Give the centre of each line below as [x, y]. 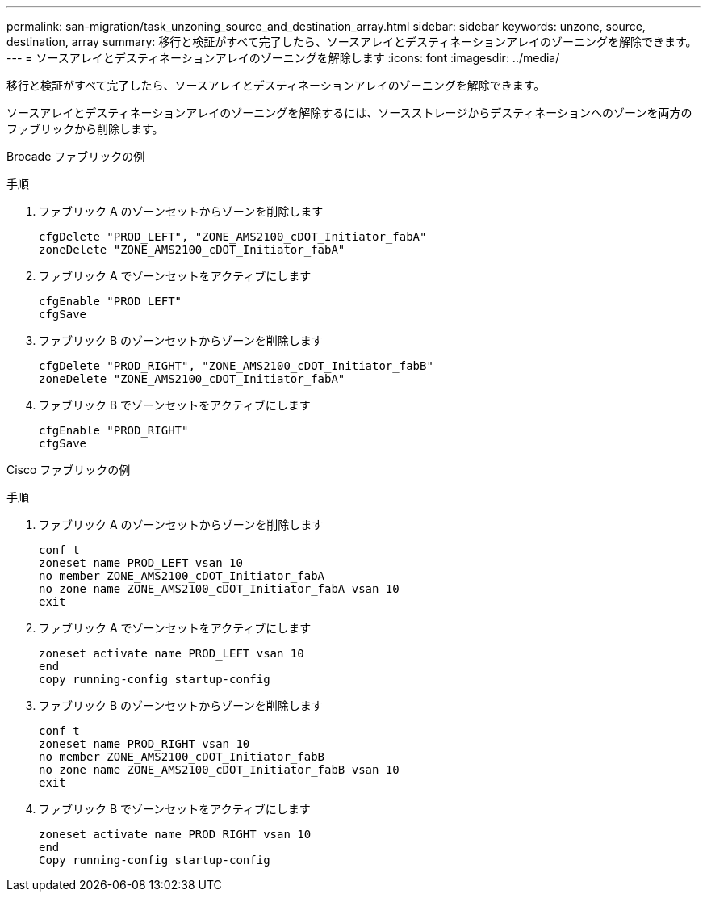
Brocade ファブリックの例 [76, 156]
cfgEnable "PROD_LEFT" [111, 301]
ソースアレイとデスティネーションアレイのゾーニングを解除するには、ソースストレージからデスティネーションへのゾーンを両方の [349, 113]
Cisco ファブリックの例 [69, 470]
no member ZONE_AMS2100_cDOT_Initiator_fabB [182, 757]
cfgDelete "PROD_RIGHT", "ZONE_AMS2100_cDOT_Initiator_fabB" [236, 366]
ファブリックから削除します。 [85, 129]
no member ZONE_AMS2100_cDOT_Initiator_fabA [182, 576]
